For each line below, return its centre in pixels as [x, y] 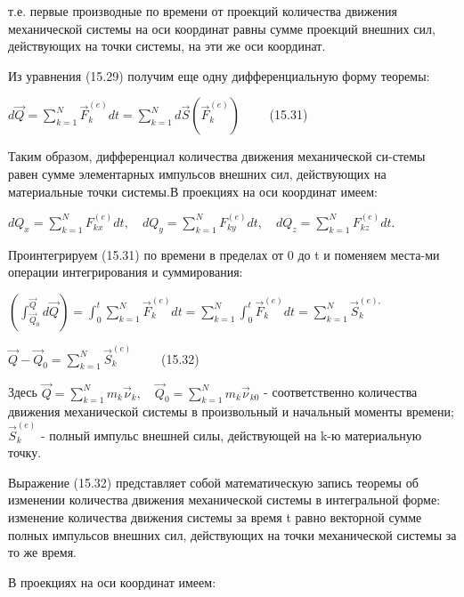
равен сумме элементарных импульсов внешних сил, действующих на [197, 173]
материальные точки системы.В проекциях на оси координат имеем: [193, 191]
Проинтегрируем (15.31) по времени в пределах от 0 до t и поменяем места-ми [224, 254]
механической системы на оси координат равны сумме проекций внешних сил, [222, 28]
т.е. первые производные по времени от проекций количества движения [203, 11]
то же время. [42, 552]
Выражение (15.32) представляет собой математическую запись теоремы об [213, 482]
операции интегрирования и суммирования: [126, 272]
